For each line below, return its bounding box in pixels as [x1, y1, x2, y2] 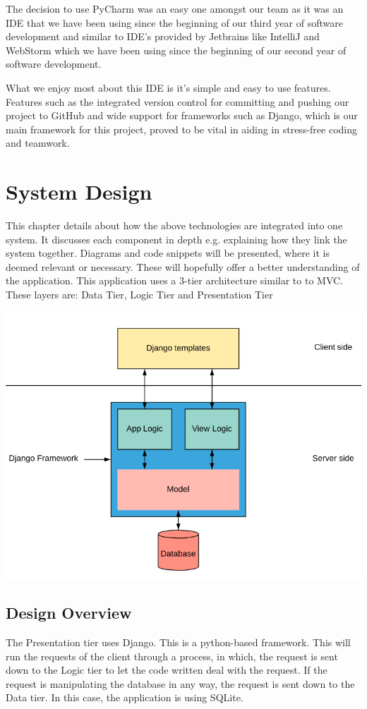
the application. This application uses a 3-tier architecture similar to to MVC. [6, 273, 344, 288]
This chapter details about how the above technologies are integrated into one [6, 218, 343, 233]
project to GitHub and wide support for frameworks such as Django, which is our [6, 108, 358, 123]
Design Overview [6, 602, 132, 624]
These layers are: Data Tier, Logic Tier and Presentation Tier [6, 287, 273, 302]
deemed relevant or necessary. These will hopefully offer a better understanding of [6, 259, 360, 274]
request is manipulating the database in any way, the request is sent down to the [6, 676, 355, 691]
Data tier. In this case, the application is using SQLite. [6, 690, 243, 705]
